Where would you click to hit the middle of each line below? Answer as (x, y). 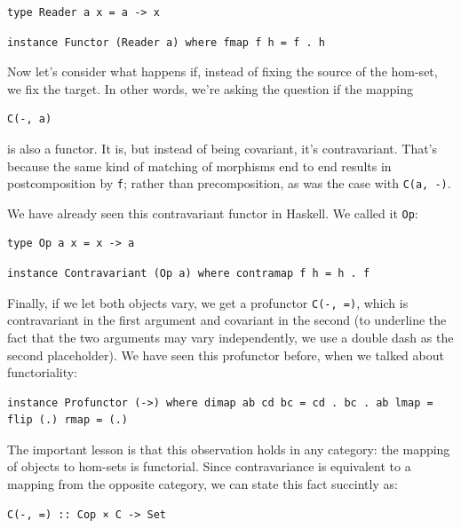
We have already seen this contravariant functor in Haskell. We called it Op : (213, 213)
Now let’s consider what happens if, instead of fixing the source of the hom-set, (223, 71)
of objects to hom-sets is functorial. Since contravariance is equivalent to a (209, 466)
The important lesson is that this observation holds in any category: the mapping (229, 449)
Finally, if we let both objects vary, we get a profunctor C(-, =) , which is (208, 302)
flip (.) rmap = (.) (68, 420)
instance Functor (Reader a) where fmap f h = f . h (166, 42)
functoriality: (43, 372)
